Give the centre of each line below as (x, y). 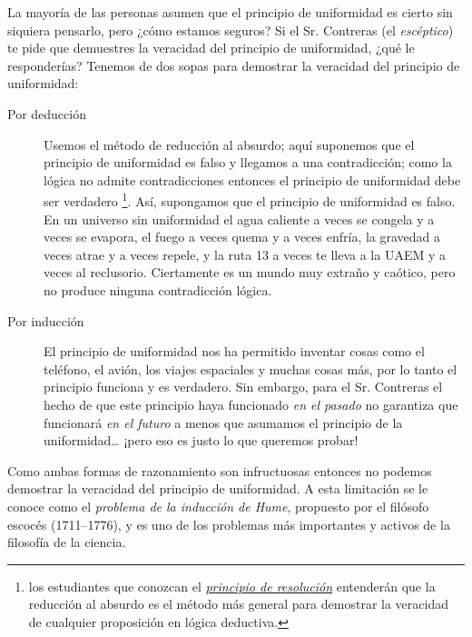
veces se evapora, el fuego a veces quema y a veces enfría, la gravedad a (242, 237)
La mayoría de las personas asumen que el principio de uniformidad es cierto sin (230, 12)
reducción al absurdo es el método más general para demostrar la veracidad (238, 604)
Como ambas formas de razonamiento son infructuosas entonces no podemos (220, 470)
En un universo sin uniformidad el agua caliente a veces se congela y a (239, 219)
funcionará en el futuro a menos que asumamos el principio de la (223, 422)
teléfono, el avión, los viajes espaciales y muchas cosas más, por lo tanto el (251, 368)
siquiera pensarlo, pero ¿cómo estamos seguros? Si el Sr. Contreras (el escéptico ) (231, 30)
